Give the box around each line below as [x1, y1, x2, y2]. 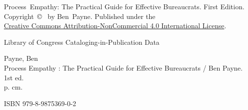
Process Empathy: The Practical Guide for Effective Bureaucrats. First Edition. [4, 1, 245, 11]
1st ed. [4, 72, 24, 82]
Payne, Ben [4, 53, 38, 63]
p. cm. [4, 82, 23, 92]
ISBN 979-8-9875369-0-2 [4, 98, 76, 108]
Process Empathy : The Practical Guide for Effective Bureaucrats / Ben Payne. [4, 62, 243, 73]
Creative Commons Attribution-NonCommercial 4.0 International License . [4, 20, 226, 31]
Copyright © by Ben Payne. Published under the [4, 11, 156, 21]
